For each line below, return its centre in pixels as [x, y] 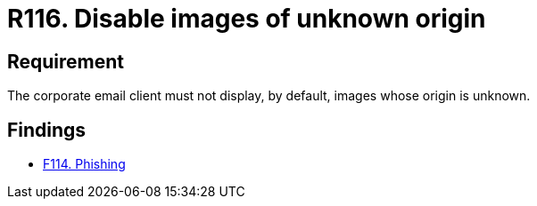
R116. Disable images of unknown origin [247, 19]
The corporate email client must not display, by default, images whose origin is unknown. [269, 96]
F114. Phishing [84, 164]
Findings [47, 130]
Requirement [66, 61]
